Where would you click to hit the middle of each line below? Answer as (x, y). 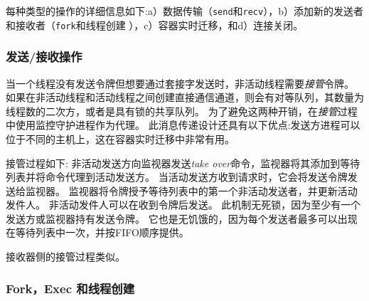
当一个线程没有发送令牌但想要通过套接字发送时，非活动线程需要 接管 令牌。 (180, 83)
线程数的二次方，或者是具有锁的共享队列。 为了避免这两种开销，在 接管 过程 (182, 111)
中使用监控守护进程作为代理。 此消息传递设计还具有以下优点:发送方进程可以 (183, 125)
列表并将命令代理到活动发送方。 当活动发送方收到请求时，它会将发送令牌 (177, 177)
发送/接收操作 (44, 57)
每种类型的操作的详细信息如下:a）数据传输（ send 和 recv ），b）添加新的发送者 (184, 11)
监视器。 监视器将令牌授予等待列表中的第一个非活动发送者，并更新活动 (191, 190)
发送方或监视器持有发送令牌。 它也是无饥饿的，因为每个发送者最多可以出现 (182, 218)
